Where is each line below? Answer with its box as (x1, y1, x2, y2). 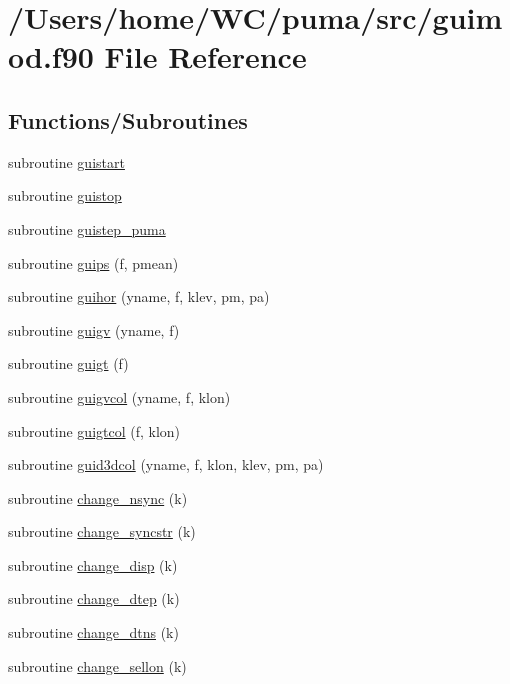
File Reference (104, 36, 307, 77)
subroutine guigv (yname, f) (8, 319, 180, 340)
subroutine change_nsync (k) (8, 487, 188, 508)
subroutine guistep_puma (8, 218, 166, 239)
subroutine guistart (8, 151, 125, 172)
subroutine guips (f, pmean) (8, 252, 179, 273)
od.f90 (8, 36, 94, 77)
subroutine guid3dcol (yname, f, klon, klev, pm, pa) (8, 454, 324, 475)
